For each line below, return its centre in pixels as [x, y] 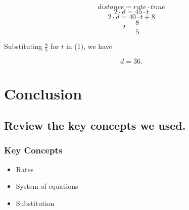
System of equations [47, 186]
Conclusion [43, 93]
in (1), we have [89, 46]
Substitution [35, 203]
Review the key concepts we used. [95, 125]
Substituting [23, 46]
